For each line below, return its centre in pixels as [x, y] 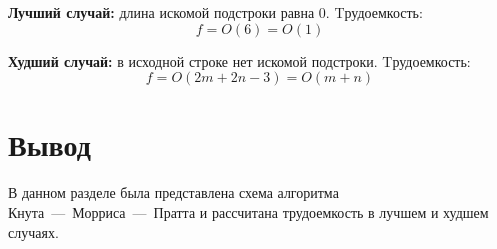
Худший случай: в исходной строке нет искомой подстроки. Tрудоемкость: [239, 60]
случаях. [33, 231]
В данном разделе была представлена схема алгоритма [173, 192]
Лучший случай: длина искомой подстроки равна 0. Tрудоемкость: [215, 12]
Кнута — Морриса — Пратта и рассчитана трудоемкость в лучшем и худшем [248, 211]
